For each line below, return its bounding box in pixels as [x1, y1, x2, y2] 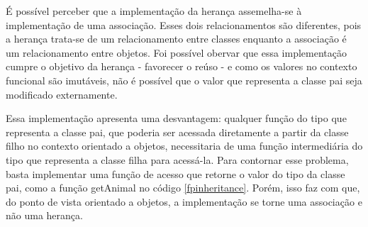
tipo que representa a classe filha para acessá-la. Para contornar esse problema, [6, 152, 349, 167]
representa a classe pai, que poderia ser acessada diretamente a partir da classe [6, 124, 349, 139]
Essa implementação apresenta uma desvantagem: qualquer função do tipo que [6, 111, 347, 126]
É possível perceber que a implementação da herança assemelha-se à [6, 4, 302, 18]
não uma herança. [6, 208, 83, 223]
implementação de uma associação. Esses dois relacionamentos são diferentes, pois [6, 17, 362, 32]
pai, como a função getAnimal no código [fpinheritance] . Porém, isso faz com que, [6, 180, 360, 195]
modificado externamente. [6, 87, 118, 101]
